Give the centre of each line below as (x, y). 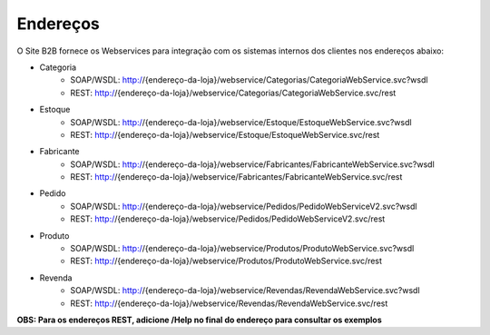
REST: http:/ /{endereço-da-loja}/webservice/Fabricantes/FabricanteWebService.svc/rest (236, 177)
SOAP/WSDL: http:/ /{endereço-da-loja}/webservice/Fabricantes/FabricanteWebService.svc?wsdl (252, 164)
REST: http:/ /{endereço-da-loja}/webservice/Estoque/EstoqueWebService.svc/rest (225, 134)
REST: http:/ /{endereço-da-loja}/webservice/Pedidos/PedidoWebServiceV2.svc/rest (228, 219)
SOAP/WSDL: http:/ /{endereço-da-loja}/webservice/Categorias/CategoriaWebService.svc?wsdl (249, 80)
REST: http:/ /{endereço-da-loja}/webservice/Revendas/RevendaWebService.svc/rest (229, 303)
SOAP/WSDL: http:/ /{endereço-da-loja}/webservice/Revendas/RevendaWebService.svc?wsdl (245, 291)
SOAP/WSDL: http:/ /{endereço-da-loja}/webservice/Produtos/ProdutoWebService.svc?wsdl (242, 249)
